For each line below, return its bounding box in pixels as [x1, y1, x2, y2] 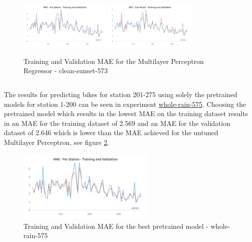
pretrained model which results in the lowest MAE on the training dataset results [4, 108, 248, 119]
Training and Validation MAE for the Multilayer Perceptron [23, 56, 204, 66]
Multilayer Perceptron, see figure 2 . [4, 137, 109, 147]
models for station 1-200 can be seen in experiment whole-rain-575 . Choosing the [4, 99, 246, 109]
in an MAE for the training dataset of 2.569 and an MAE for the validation [4, 118, 231, 128]
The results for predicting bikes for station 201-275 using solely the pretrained [4, 89, 237, 100]
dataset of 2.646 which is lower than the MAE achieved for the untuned [4, 127, 218, 138]
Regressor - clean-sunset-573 [23, 65, 108, 76]
